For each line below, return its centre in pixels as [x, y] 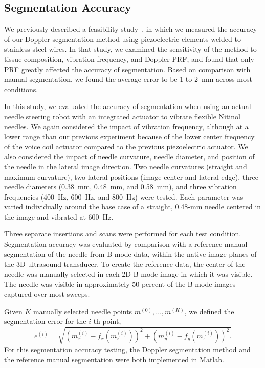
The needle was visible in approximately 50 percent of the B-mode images [120, 284]
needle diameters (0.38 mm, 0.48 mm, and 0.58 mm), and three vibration [120, 187]
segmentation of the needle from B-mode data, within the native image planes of [130, 254]
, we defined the [209, 311]
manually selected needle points [83, 311]
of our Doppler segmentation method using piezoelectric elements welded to [123, 39]
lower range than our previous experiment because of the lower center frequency [129, 136]
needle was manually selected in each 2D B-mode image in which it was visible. [128, 274]
